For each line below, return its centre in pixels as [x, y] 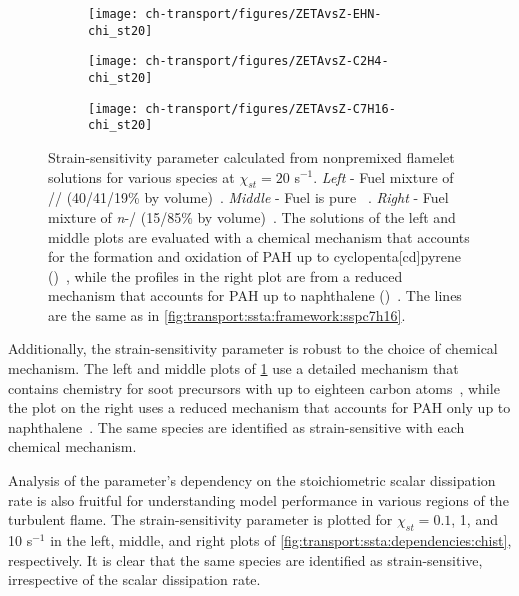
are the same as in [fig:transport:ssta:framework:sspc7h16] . [227, 314]
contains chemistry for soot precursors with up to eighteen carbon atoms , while [254, 387]
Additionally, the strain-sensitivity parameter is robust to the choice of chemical [253, 348]
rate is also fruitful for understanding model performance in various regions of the [258, 499]
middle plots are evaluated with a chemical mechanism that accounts [259, 236]
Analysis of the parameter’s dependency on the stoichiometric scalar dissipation [252, 480]
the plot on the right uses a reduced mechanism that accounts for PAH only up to [259, 407]
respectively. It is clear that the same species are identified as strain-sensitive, [245, 559]
